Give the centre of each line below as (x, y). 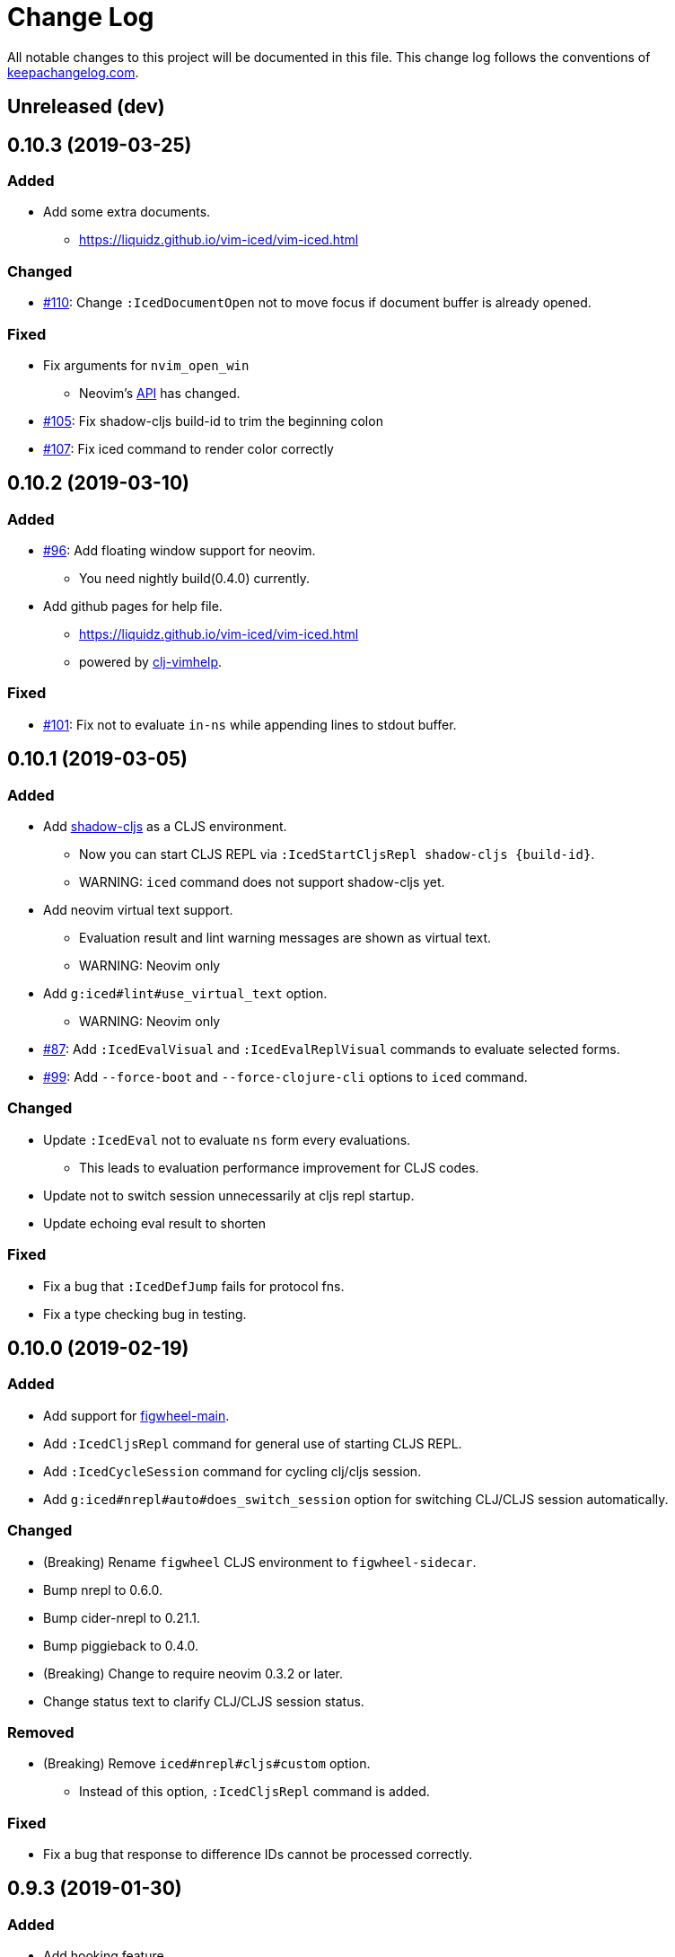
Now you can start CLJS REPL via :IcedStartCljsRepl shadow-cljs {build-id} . (337, 855)
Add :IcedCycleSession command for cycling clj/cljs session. (232, 1471)
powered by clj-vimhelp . (151, 662)
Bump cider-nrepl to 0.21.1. (122, 1617)
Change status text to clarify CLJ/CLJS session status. (204, 1701)
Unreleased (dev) (86, 107)
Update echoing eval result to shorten (155, 1223)
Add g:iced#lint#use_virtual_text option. (185, 994)
